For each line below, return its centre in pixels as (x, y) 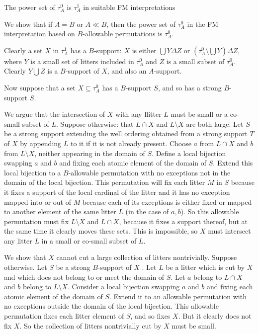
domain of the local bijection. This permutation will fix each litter (105, 182)
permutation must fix (37, 221)
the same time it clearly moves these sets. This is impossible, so (101, 231)
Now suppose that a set (40, 87)
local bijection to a (33, 172)
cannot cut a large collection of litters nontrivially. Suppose (147, 257)
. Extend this (233, 163)
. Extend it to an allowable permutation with (178, 296)
